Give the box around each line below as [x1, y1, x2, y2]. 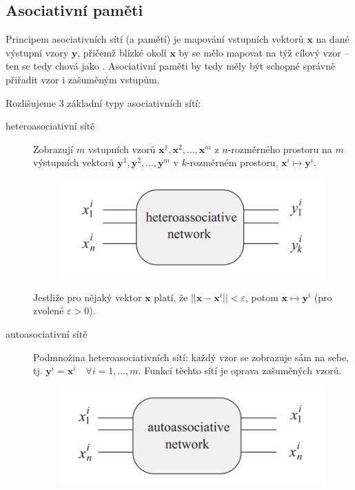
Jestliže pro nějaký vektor [33, 289, 142, 304]
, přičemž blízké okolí [77, 45, 167, 59]
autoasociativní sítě [6, 326, 88, 340]
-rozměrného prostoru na [227, 141, 332, 156]
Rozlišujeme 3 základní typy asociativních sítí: [6, 95, 201, 110]
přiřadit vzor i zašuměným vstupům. [6, 72, 160, 86]
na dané [316, 32, 349, 46]
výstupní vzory [6, 45, 69, 59]
